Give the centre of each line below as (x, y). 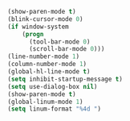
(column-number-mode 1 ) (47, 65)
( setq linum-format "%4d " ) (55, 109)
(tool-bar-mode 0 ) (59, 42)
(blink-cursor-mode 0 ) (45, 19)
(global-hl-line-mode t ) (49, 72)
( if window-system (38, 27)
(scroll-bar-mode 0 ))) (67, 49)
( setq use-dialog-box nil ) (53, 86)
